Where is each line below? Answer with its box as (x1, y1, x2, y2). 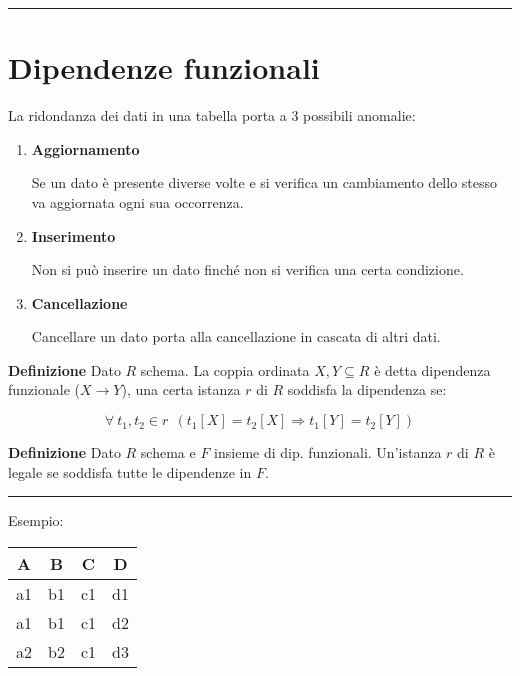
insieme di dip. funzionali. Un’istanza (214, 442, 442, 463)
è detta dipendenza (374, 359, 491, 380)
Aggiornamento (31, 138, 140, 159)
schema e (140, 442, 196, 463)
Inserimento (31, 225, 116, 246)
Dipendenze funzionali (8, 47, 320, 88)
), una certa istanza (121, 379, 241, 400)
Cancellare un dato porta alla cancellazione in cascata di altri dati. (31, 326, 441, 347)
